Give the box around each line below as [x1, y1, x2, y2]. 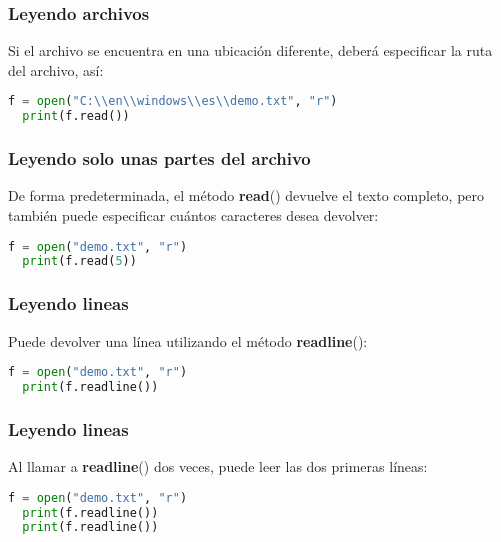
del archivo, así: [8, 59, 104, 80]
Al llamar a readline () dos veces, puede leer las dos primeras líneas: [8, 456, 428, 477]
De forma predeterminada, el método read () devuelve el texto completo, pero [8, 185, 485, 206]
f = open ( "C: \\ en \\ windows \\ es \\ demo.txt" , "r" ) [8, 94, 338, 109]
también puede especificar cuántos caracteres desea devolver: [8, 204, 379, 225]
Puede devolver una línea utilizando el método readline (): [8, 330, 368, 351]
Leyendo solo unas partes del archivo [8, 146, 311, 171]
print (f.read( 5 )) [22, 254, 137, 269]
